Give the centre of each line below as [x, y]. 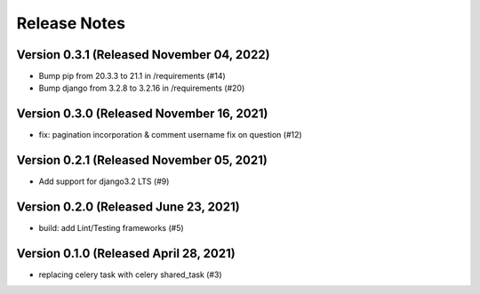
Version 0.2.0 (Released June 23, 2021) [128, 207]
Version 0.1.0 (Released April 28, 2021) [126, 253]
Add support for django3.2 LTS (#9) [104, 181]
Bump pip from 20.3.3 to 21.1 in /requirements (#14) [132, 76]
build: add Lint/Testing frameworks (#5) [111, 228]
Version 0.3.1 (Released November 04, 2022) [143, 55]
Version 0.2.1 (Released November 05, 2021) [142, 160]
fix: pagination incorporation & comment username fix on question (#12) [170, 135]
